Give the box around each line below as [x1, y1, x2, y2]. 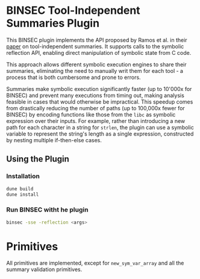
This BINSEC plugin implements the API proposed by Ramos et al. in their [6, 36, 188, 43]
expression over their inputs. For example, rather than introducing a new [6, 117, 186, 124]
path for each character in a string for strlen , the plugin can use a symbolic [6, 124, 194, 131]
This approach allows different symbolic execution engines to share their [6, 61, 187, 68]
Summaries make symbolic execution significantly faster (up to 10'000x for [6, 85, 192, 92]
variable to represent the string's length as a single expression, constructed [6, 130, 194, 137]
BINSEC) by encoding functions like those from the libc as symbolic [6, 111, 176, 118]
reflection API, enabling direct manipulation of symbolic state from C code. [6, 49, 192, 56]
